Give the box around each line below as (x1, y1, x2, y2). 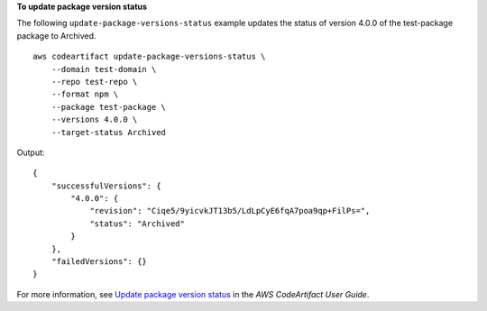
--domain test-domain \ (51, 64, 157, 74)
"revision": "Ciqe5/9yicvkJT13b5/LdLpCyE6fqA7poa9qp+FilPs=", (89, 206, 371, 216)
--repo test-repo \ (51, 77, 138, 87)
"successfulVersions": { (51, 180, 161, 191)
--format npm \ (51, 89, 119, 99)
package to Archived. (16, 30, 96, 41)
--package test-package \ (51, 102, 167, 112)
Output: (16, 147, 45, 158)
